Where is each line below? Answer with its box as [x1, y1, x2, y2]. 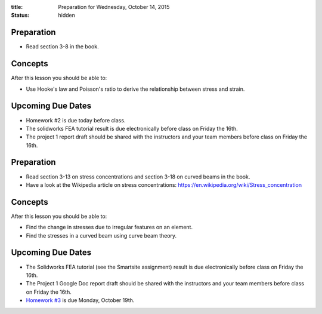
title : [11, 4, 23, 10]
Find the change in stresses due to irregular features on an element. [26, 224, 193, 231]
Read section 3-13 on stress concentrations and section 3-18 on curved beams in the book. [26, 173, 250, 180]
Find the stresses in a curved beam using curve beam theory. [26, 232, 177, 239]
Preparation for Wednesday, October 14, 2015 [58, 4, 170, 10]
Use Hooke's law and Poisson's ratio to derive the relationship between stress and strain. [26, 85, 245, 93]
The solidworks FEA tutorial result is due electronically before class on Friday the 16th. [26, 125, 238, 132]
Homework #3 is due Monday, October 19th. [26, 297, 135, 304]
